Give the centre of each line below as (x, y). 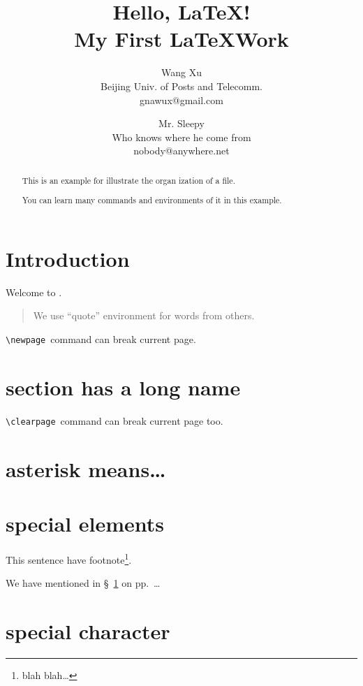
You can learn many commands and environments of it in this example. (152, 200)
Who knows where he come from (181, 137)
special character (88, 630)
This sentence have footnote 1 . (69, 558)
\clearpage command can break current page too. (114, 420)
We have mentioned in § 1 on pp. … (83, 583)
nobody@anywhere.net (181, 151)
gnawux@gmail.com (181, 100)
